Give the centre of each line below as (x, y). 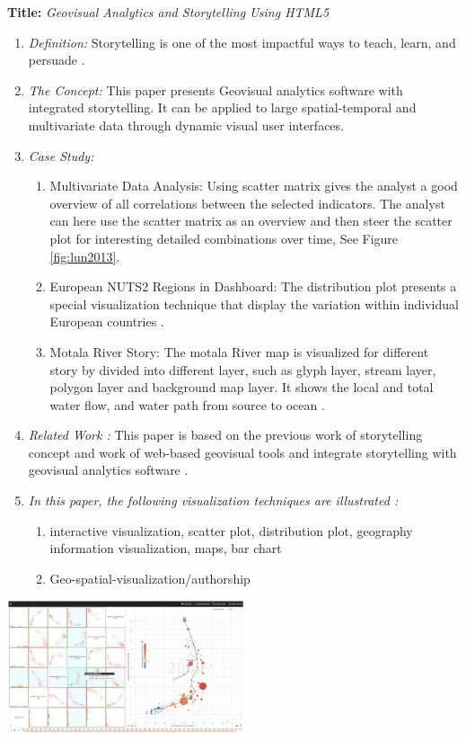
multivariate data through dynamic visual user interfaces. (186, 125)
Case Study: (61, 155)
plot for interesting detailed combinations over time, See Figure (224, 238)
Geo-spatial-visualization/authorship (150, 578)
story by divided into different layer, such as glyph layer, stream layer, (243, 369)
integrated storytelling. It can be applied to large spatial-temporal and (222, 107)
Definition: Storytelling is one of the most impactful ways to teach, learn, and (242, 42)
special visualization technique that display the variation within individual (254, 304)
